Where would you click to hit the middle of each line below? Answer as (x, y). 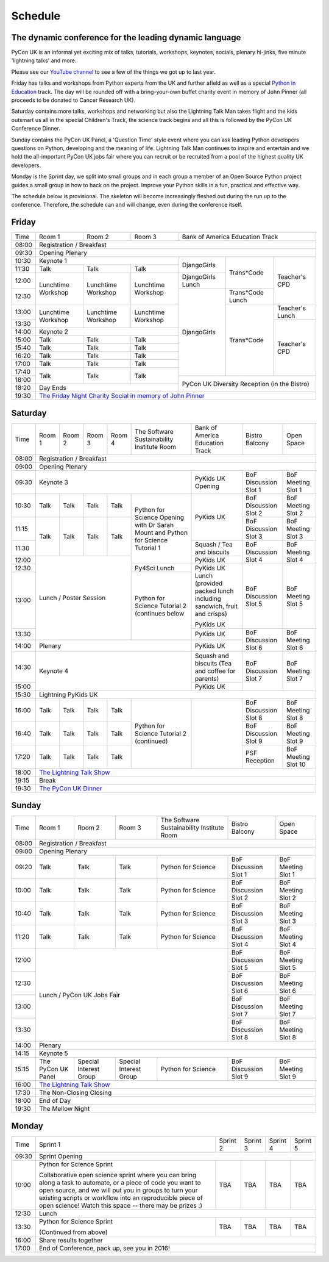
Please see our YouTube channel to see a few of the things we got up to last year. (113, 72)
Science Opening (159, 517)
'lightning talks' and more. (44, 60)
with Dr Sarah (154, 525)
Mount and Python (161, 532)
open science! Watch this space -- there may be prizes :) (121, 1205)
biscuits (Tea (213, 663)
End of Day (55, 1101)
